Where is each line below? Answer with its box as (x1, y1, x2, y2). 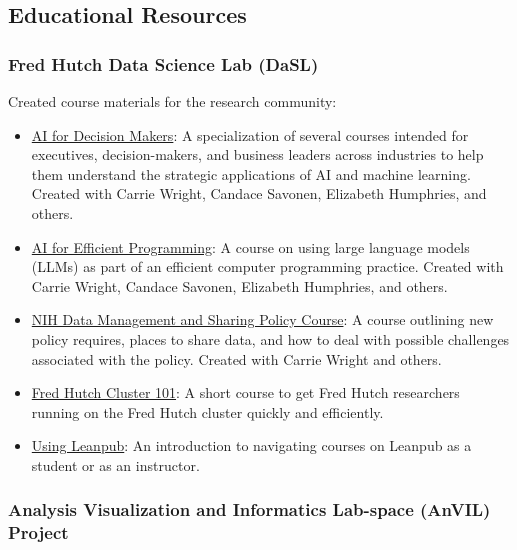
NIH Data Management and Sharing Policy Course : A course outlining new (31, 309, 494, 330)
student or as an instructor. (31, 454, 200, 475)
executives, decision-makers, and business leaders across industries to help (31, 144, 484, 165)
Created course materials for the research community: (8, 91, 337, 111)
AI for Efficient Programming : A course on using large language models (31, 236, 470, 257)
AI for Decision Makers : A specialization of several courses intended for (31, 124, 469, 145)
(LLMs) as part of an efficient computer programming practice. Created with (31, 256, 504, 277)
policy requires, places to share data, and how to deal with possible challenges (31, 328, 510, 349)
